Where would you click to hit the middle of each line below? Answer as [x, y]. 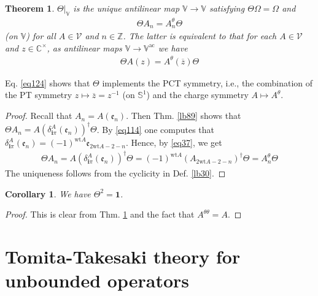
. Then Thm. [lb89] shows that [184, 116]
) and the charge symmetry [197, 95]
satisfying [227, 8]
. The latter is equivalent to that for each [200, 36]
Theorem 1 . [30, 8]
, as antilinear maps [84, 47]
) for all [41, 36]
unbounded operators [97, 280]
